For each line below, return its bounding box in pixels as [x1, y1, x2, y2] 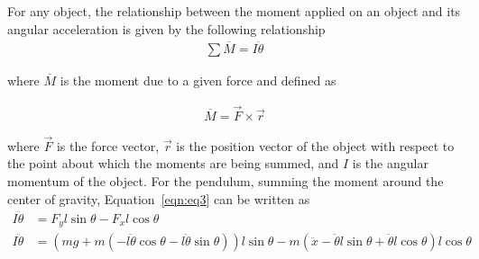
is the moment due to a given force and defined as [60, 70, 336, 89]
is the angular [352, 154, 428, 173]
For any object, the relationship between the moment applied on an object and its [7, 2, 461, 21]
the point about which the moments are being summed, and [7, 154, 339, 173]
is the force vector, [56, 136, 160, 155]
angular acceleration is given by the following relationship [7, 19, 326, 38]
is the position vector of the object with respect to [176, 136, 455, 155]
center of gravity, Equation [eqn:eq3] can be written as [7, 189, 310, 208]
